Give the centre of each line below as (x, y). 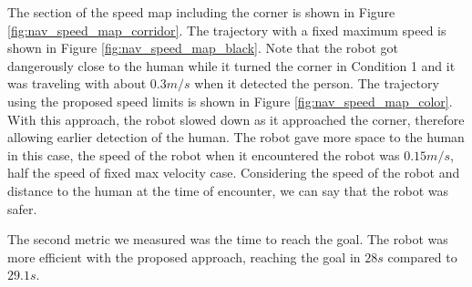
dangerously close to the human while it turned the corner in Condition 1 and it (231, 65)
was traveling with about (77, 83)
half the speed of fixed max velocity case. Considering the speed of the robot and (234, 173)
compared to (422, 256)
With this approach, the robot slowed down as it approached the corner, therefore (236, 119)
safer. (22, 208)
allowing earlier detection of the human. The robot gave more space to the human (236, 137)
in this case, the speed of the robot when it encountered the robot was (204, 154)
